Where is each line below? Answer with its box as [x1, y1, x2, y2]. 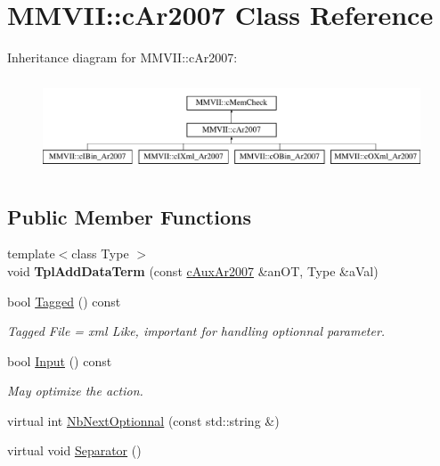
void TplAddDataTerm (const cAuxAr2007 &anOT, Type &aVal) [7, 261, 379, 280]
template [7, 244, 55, 263]
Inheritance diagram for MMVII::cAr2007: [7, 48, 238, 67]
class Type [71, 244, 129, 263]
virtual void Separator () [7, 441, 142, 460]
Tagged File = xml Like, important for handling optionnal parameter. [7, 322, 386, 340]
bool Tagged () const [7, 291, 121, 310]
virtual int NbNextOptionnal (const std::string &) [7, 411, 280, 429]
